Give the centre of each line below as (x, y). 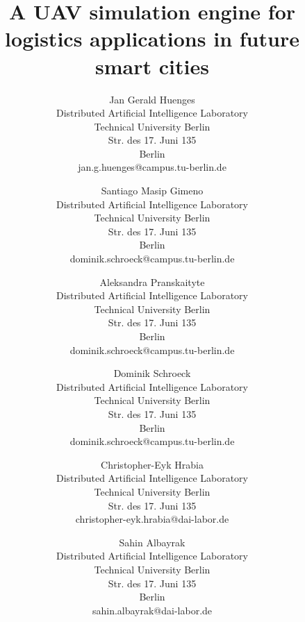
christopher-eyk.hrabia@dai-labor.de (152, 519)
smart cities (152, 66)
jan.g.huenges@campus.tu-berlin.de (152, 167)
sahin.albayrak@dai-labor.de (152, 610)
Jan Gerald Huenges (152, 99)
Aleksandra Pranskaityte (152, 281)
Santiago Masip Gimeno (152, 191)
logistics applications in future (152, 39)
